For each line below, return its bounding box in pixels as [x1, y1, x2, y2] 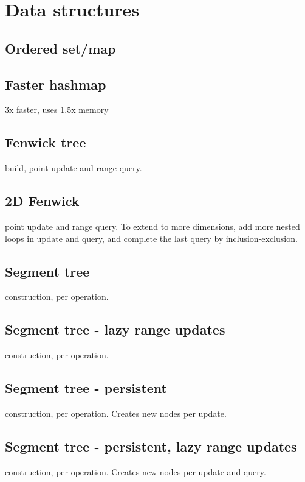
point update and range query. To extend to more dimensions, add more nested [5, 219, 300, 232]
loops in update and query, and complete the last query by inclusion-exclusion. [5, 232, 298, 244]
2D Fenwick [5, 191, 80, 210]
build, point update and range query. [5, 161, 142, 174]
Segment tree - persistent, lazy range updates [5, 436, 297, 455]
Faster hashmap [5, 74, 106, 93]
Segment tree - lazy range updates [5, 320, 225, 339]
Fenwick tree [5, 133, 86, 152]
